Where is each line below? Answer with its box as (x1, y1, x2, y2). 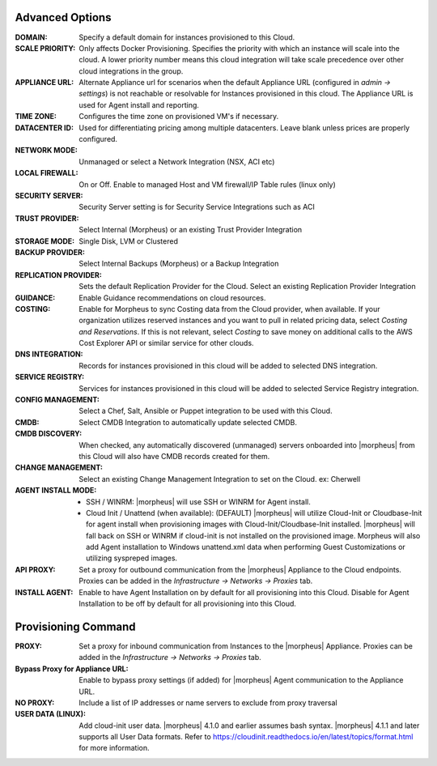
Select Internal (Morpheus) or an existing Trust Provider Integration (78, 225, 303, 235)
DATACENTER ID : (15, 122, 74, 133)
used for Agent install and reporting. (78, 100, 200, 109)
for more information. (78, 743, 150, 753)
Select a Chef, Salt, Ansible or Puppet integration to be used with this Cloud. (78, 406, 333, 416)
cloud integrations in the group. (78, 66, 184, 76)
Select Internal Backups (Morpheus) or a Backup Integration (78, 259, 279, 269)
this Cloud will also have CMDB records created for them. (78, 451, 270, 461)
